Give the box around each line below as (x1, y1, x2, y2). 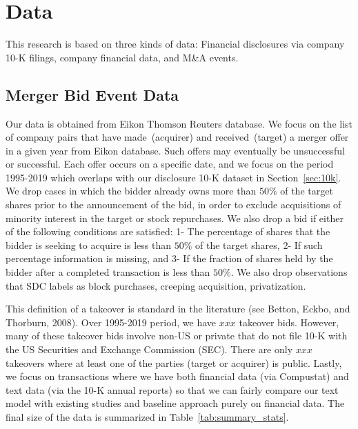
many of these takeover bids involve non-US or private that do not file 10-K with (6, 328, 348, 343)
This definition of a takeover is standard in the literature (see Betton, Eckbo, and (6, 301, 350, 316)
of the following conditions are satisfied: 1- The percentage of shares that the (6, 224, 330, 239)
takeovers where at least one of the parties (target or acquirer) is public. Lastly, (6, 355, 342, 370)
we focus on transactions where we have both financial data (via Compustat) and (6, 369, 349, 383)
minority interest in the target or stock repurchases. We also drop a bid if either (6, 210, 344, 225)
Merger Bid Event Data (6, 83, 179, 105)
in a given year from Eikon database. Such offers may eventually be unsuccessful (6, 143, 345, 157)
